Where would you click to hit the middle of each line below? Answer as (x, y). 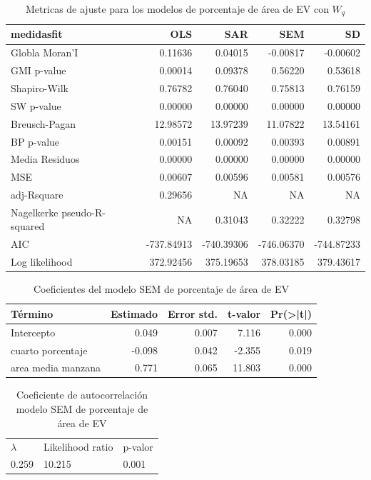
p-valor (138, 446)
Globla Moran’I (45, 52)
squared (28, 226)
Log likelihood (42, 262)
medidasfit (37, 34)
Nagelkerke (35, 212)
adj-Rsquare (37, 195)
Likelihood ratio (78, 446)
